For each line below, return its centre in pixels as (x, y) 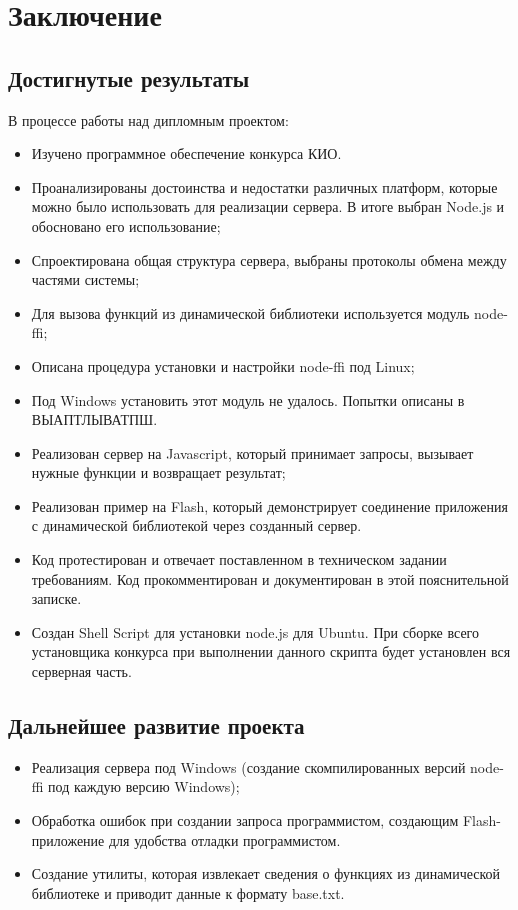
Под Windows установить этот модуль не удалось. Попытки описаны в (248, 399)
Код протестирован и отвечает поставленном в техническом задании (239, 559)
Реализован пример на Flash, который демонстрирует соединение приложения (269, 505)
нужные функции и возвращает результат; (158, 472)
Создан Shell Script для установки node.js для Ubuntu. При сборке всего (255, 631)
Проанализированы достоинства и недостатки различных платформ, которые (264, 186)
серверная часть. (81, 671)
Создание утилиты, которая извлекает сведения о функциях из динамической (266, 873)
